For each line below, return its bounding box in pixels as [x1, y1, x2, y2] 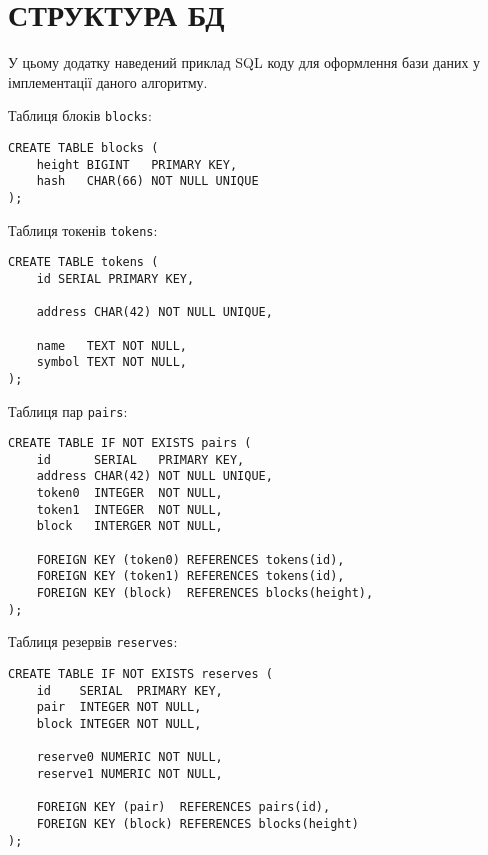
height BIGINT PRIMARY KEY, [36, 157, 238, 172]
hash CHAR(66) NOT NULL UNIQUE [36, 174, 259, 189]
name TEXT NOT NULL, [36, 338, 187, 353]
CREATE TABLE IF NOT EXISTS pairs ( [8, 436, 252, 451]
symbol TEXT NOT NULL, [36, 355, 187, 370]
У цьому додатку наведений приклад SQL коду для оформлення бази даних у [8, 52, 481, 73]
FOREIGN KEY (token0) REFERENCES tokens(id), [36, 552, 345, 567]
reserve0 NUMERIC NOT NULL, [36, 750, 223, 765]
